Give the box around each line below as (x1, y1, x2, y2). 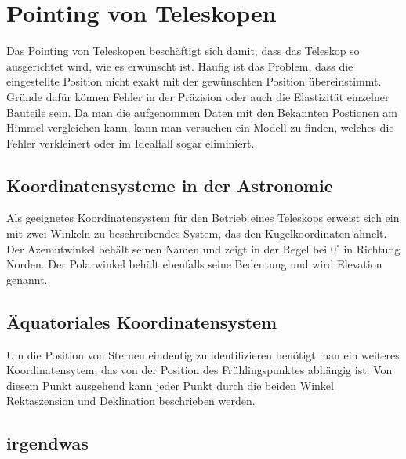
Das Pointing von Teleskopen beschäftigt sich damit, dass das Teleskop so (6, 42, 360, 59)
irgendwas (6, 431, 89, 455)
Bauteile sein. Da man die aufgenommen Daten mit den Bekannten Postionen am (6, 104, 397, 120)
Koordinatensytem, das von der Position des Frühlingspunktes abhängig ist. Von (6, 362, 393, 378)
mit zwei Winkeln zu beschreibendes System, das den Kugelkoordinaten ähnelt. (6, 225, 387, 242)
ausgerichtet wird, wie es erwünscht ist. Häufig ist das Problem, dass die (6, 57, 353, 74)
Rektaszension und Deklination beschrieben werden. (6, 392, 256, 409)
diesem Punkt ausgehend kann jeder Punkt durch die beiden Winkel (6, 377, 334, 393)
